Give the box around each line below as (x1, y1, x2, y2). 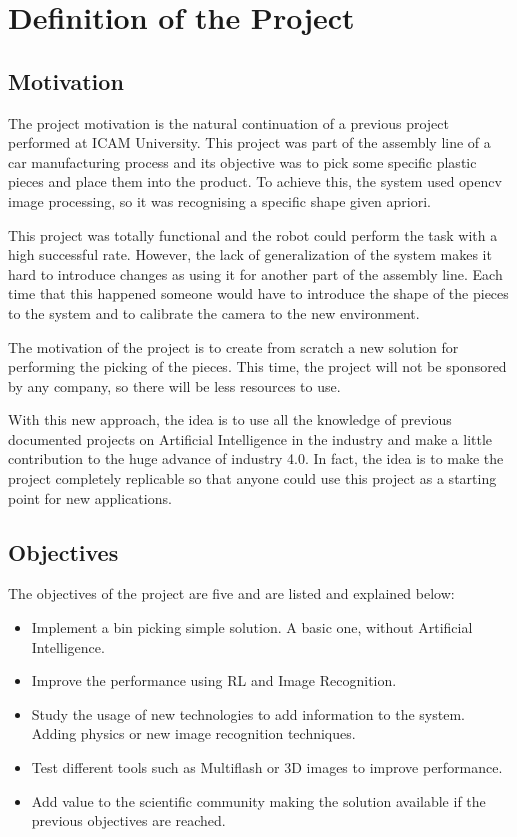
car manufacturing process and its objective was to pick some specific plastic (8, 151, 477, 172)
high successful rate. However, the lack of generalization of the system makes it (8, 244, 492, 265)
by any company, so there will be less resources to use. (8, 375, 341, 396)
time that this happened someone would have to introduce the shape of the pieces (8, 283, 509, 304)
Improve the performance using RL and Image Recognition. (31, 670, 397, 691)
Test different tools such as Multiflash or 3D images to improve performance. (31, 757, 503, 778)
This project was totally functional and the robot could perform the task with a (8, 224, 498, 245)
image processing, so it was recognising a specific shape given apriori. (8, 190, 431, 211)
